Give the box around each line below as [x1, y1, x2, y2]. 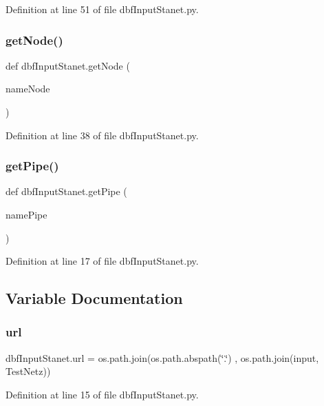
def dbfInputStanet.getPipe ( [6, 184, 127, 199]
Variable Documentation [6, 287, 183, 309]
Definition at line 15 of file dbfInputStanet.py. [6, 387, 199, 401]
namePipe [6, 207, 47, 221]
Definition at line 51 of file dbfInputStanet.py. [6, 2, 199, 16]
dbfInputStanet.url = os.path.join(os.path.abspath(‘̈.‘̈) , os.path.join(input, [6, 350, 319, 365]
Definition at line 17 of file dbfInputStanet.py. [6, 254, 199, 268]
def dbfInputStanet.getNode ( [6, 58, 130, 72]
